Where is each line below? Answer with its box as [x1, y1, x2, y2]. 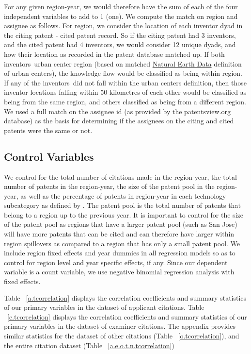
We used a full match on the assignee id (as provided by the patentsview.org [4, 106, 231, 116]
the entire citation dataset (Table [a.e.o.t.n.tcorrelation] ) [4, 340, 174, 350]
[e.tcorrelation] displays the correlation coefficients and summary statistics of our [7, 311, 247, 321]
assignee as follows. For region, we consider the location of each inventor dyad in [4, 20, 243, 31]
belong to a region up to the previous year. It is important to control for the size [4, 209, 243, 219]
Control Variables [4, 149, 94, 164]
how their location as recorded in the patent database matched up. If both [4, 49, 225, 59]
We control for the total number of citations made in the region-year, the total [4, 171, 237, 182]
